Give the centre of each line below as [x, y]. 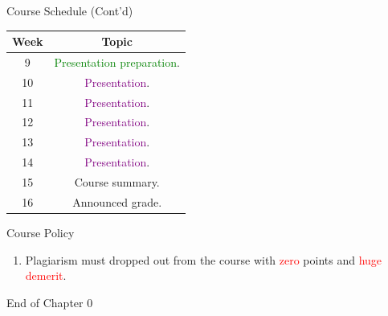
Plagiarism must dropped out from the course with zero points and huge [204, 259]
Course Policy [41, 232]
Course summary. [117, 182]
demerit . [46, 275]
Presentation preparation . [117, 62]
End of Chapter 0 [50, 302]
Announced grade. [117, 201]
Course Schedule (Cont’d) [70, 10]
